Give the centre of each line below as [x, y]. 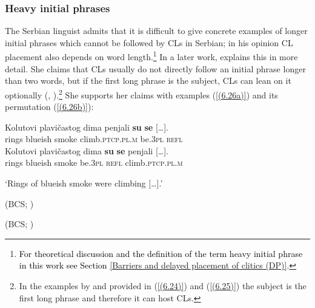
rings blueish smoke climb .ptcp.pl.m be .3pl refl [94, 139]
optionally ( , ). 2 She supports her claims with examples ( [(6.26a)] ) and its [141, 94]
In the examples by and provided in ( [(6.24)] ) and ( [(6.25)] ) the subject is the [163, 286]
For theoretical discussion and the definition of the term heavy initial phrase [161, 253]
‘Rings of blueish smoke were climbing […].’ [84, 183]
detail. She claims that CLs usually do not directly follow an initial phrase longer [155, 68]
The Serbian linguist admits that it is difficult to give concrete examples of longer [156, 31]
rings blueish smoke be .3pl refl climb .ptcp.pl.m [94, 163]
